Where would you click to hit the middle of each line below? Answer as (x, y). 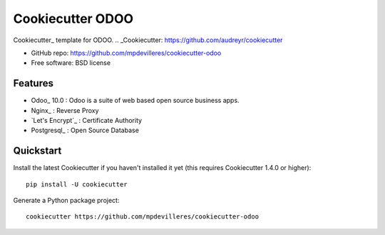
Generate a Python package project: (66, 201)
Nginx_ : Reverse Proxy (65, 110)
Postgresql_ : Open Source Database (85, 130)
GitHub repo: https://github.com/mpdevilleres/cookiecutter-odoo (126, 53)
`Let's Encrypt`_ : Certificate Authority (87, 121)
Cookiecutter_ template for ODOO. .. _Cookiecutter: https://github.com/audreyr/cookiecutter (148, 40)
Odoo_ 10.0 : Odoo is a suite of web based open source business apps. (135, 101)
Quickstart (37, 151)
